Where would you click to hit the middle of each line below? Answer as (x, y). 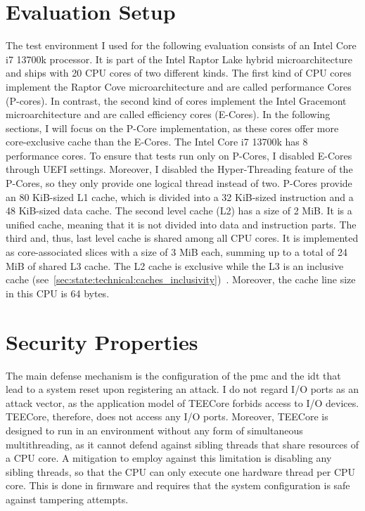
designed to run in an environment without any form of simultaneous (154, 430)
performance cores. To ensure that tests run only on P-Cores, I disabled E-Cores (179, 155)
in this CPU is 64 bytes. (58, 293)
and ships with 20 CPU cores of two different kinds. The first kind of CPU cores (179, 73)
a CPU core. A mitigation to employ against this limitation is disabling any (169, 458)
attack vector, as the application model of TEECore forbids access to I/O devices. (182, 402)
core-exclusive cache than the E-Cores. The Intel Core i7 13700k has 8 (157, 142)
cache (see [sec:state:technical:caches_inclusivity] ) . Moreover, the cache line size (181, 279)
